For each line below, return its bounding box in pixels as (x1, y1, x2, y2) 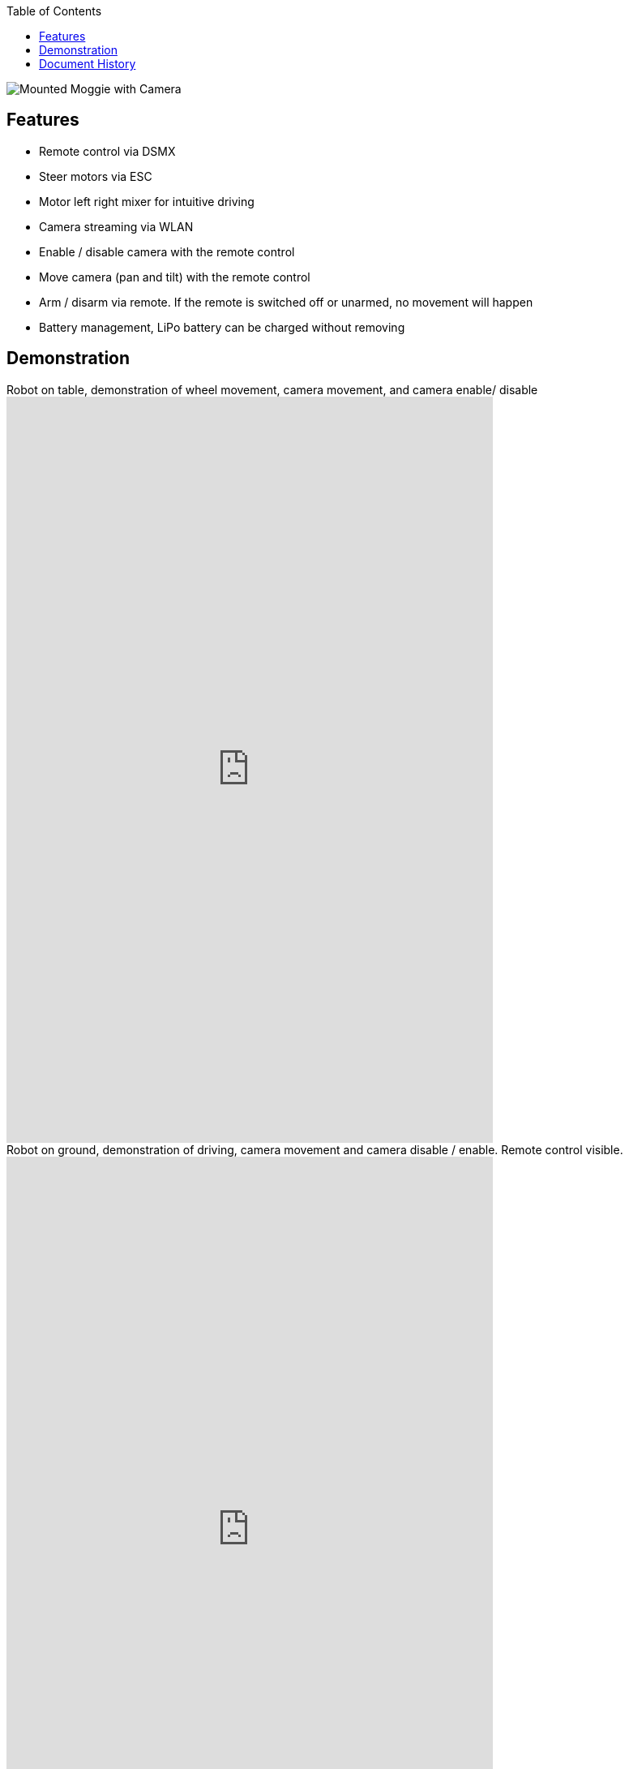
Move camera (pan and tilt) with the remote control (39, 269, 310, 284)
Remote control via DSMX (39, 144, 176, 158)
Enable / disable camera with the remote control (39, 244, 295, 259)
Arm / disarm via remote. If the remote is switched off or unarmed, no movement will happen (39, 294, 533, 309)
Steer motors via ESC (39, 169, 152, 183)
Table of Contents (6, 4, 102, 18)
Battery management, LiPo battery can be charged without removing (39, 320, 405, 334)
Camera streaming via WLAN (39, 219, 194, 234)
